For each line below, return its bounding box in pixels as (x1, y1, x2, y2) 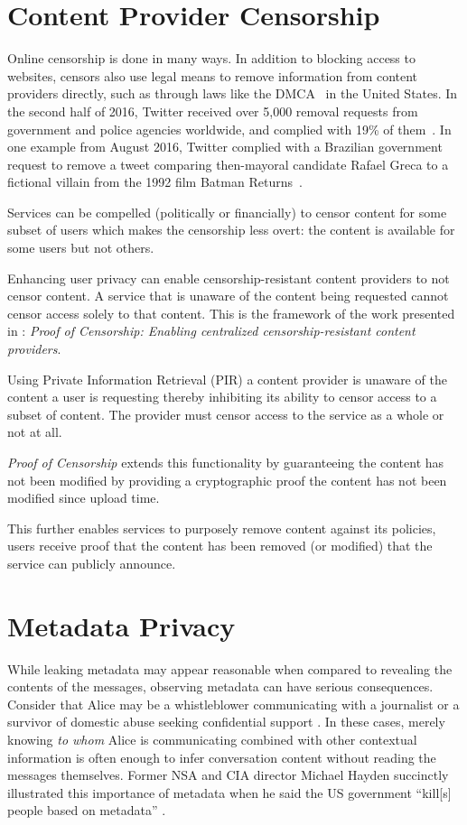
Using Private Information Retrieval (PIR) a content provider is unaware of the (7, 369, 447, 388)
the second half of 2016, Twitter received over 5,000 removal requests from (7, 101, 418, 120)
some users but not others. (7, 238, 154, 257)
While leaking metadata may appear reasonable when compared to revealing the (7, 659, 453, 678)
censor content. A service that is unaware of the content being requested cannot (7, 286, 449, 305)
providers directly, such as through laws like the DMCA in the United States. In (7, 84, 458, 103)
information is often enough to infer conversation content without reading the (7, 747, 436, 766)
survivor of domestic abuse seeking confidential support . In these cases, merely (7, 712, 445, 731)
